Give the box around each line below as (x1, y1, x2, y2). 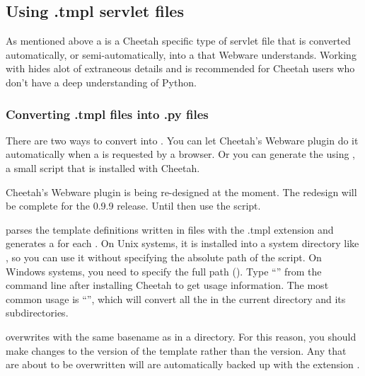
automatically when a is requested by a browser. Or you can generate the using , (6, 147, 355, 161)
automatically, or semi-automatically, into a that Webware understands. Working (6, 47, 357, 62)
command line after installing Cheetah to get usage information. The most (6, 278, 329, 292)
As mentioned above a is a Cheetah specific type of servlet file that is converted (6, 33, 351, 48)
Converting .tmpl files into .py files (6, 105, 209, 123)
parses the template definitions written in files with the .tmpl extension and (6, 222, 334, 237)
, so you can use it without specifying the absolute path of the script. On (6, 249, 322, 264)
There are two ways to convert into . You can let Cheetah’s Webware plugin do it (6, 132, 359, 147)
